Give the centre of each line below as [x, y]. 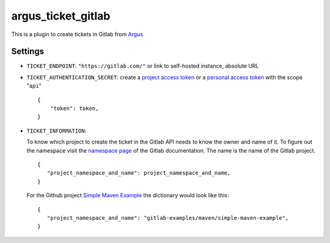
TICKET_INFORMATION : [57, 131]
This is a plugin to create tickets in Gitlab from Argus [77, 34]
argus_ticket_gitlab [61, 16]
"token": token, [74, 109]
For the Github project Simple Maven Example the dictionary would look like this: [128, 195]
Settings [28, 52]
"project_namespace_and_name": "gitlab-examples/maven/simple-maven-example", [168, 218]
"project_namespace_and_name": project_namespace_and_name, [139, 173]
